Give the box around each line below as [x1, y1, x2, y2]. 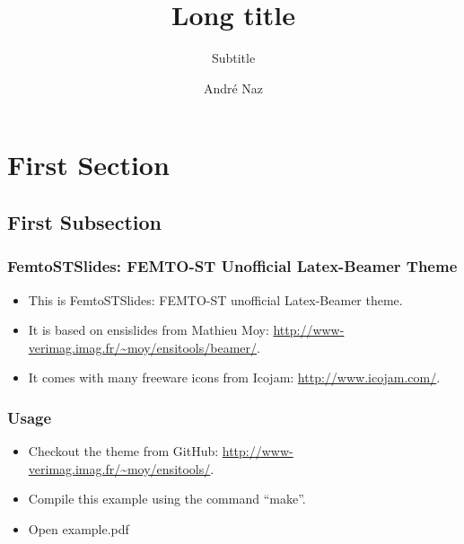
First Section [7, 146, 170, 183]
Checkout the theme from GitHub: [28, 442, 219, 461]
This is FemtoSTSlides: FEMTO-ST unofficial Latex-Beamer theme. [28, 290, 403, 309]
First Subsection [7, 207, 162, 235]
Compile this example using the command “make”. [28, 489, 306, 508]
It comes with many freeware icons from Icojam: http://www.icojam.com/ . [28, 368, 441, 387]
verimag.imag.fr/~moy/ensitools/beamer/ [28, 338, 258, 356]
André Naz [203, 78, 264, 97]
